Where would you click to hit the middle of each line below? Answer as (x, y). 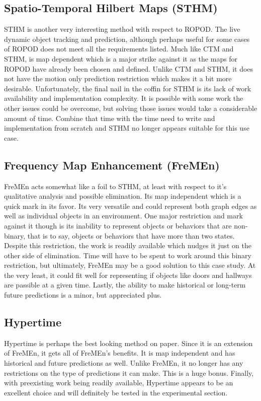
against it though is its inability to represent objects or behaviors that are (118, 225)
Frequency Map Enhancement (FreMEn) (112, 165)
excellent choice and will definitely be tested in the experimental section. (116, 392)
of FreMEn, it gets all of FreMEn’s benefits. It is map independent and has (120, 353)
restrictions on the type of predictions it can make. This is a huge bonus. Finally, (129, 373)
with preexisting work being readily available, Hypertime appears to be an (119, 383)
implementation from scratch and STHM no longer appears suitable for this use (127, 128)
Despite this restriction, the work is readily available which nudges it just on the (128, 245)
